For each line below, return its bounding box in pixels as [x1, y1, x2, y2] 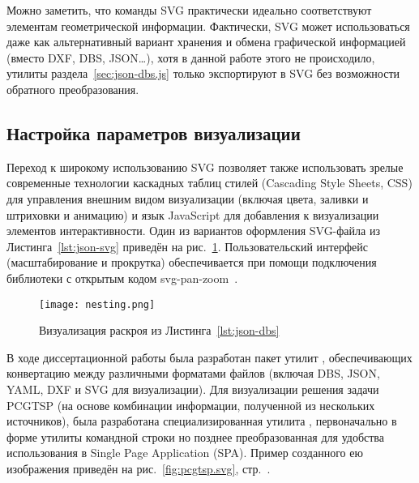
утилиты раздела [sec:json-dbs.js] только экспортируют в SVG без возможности [6, 65, 400, 82]
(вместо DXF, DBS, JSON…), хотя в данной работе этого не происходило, [6, 49, 375, 66]
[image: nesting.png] [39, 298, 156, 310]
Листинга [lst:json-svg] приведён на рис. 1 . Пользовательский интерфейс [6, 237, 368, 254]
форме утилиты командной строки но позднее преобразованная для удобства [6, 428, 384, 445]
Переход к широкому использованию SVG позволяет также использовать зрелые [6, 158, 404, 175]
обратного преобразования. [6, 80, 139, 97]
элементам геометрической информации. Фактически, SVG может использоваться [6, 17, 410, 34]
